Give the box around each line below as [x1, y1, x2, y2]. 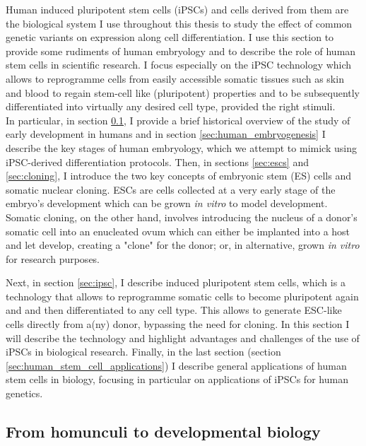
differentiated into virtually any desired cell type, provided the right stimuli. [6, 99, 336, 114]
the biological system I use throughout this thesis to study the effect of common [6, 16, 353, 30]
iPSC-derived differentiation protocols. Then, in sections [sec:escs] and [6, 154, 309, 169]
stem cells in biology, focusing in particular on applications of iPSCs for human [6, 372, 348, 387]
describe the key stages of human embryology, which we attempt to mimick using [6, 140, 357, 155]
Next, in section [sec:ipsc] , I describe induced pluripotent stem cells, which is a [6, 275, 346, 290]
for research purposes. [6, 251, 100, 266]
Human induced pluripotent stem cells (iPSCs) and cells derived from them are [6, 2, 349, 16]
